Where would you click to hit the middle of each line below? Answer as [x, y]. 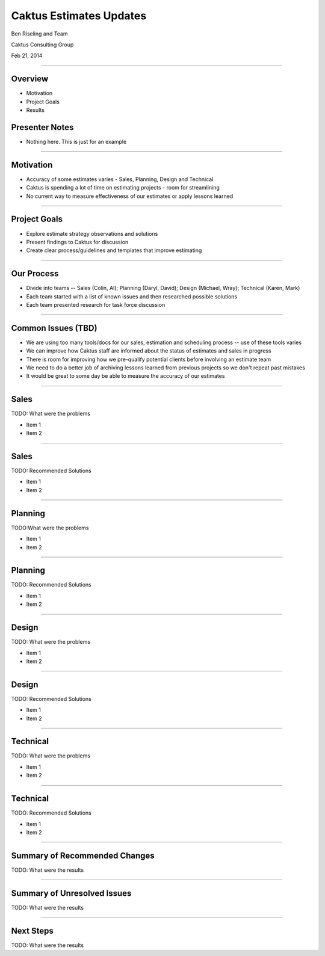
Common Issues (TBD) [54, 328]
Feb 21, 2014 [27, 56]
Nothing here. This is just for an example [76, 141]
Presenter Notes [42, 127]
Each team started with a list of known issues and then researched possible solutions [132, 296]
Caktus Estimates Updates [79, 16]
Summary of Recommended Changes [83, 855]
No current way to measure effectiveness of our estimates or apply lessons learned [130, 196]
